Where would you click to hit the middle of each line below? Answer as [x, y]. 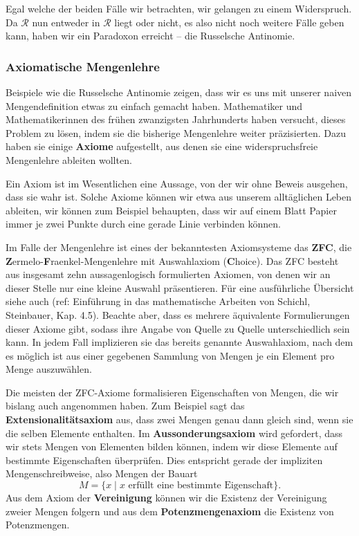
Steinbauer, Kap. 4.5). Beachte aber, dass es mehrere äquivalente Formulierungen [178, 314]
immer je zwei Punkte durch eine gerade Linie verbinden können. [143, 224]
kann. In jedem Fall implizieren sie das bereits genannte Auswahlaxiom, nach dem [179, 342]
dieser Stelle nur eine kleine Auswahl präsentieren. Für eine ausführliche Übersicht [180, 287]
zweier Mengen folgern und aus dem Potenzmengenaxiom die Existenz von [170, 511]
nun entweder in [66, 22]
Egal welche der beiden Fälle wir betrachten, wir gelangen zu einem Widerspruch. [179, 8]
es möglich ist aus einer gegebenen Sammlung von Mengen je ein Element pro [170, 355]
